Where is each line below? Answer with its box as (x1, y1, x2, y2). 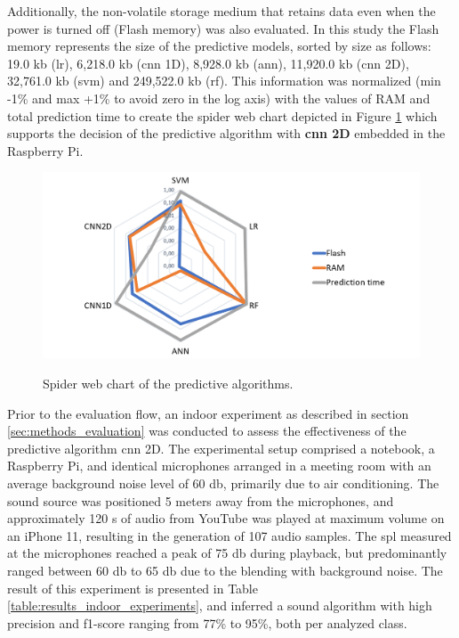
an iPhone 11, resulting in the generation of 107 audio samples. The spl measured (7, 526, 452, 544)
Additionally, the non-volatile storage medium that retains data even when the (7, 2, 436, 20)
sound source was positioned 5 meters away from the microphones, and (7, 491, 394, 510)
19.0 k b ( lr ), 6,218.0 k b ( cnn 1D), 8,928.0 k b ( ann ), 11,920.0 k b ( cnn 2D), (7, 53, 409, 72)
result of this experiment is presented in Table (7, 578, 258, 597)
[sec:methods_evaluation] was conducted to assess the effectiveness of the (7, 421, 407, 440)
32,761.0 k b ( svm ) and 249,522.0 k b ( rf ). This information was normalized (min (7, 71, 441, 90)
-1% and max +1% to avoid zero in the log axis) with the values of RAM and (7, 88, 431, 107)
